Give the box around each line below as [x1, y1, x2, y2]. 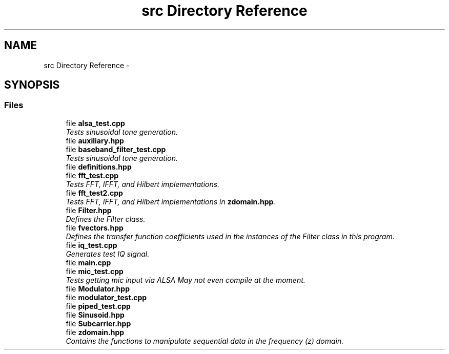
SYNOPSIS [4, 78, 60, 92]
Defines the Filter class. [66, 214, 146, 223]
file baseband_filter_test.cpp [66, 144, 166, 154]
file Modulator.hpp [66, 284, 130, 293]
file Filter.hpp [66, 205, 112, 215]
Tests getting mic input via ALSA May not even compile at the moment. [66, 275, 305, 284]
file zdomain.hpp [66, 327, 125, 337]
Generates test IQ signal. [66, 249, 150, 258]
